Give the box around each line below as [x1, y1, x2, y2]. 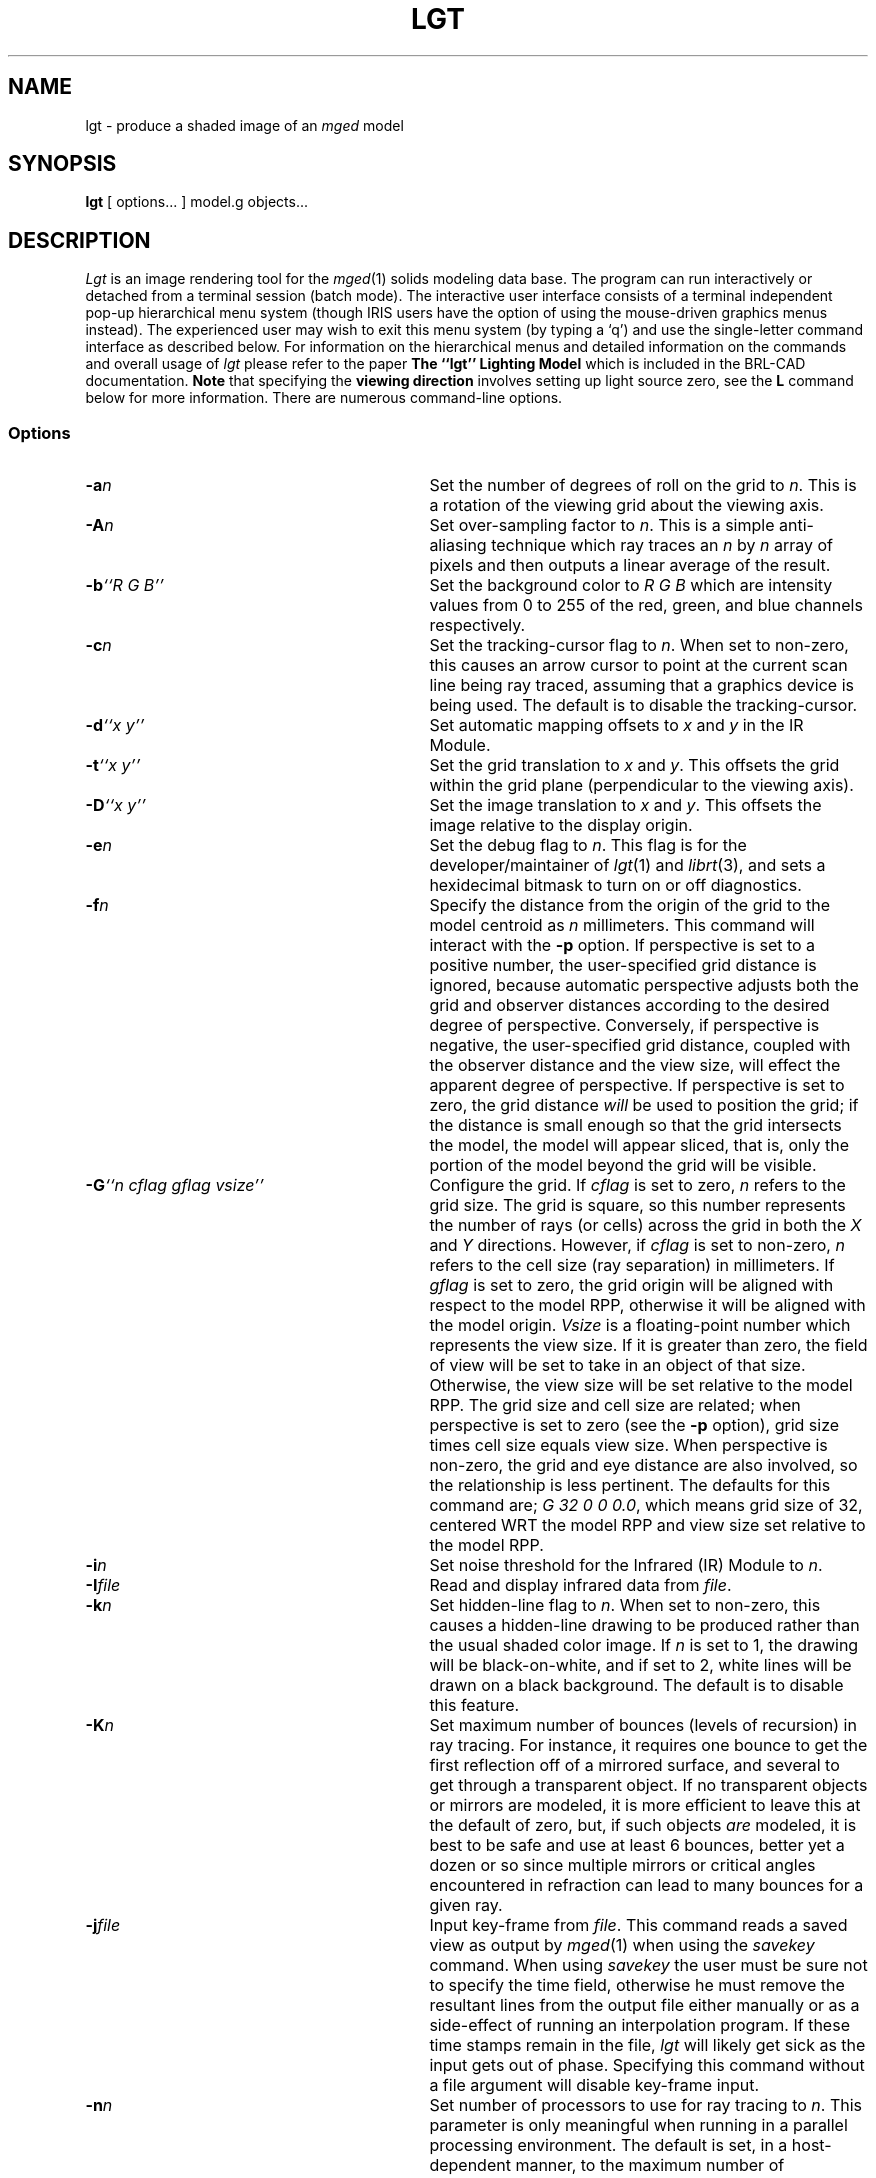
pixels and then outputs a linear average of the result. [429, 555, 831, 576]
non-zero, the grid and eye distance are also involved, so [429, 1455, 858, 1476]
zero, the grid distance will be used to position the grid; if [429, 1095, 859, 1116]
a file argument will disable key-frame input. [429, 2075, 760, 2096]
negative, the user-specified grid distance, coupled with [429, 1035, 851, 1056]
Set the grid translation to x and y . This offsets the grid [429, 755, 840, 776]
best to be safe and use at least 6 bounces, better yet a [429, 1835, 845, 1856]
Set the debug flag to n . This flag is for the [429, 835, 747, 856]
